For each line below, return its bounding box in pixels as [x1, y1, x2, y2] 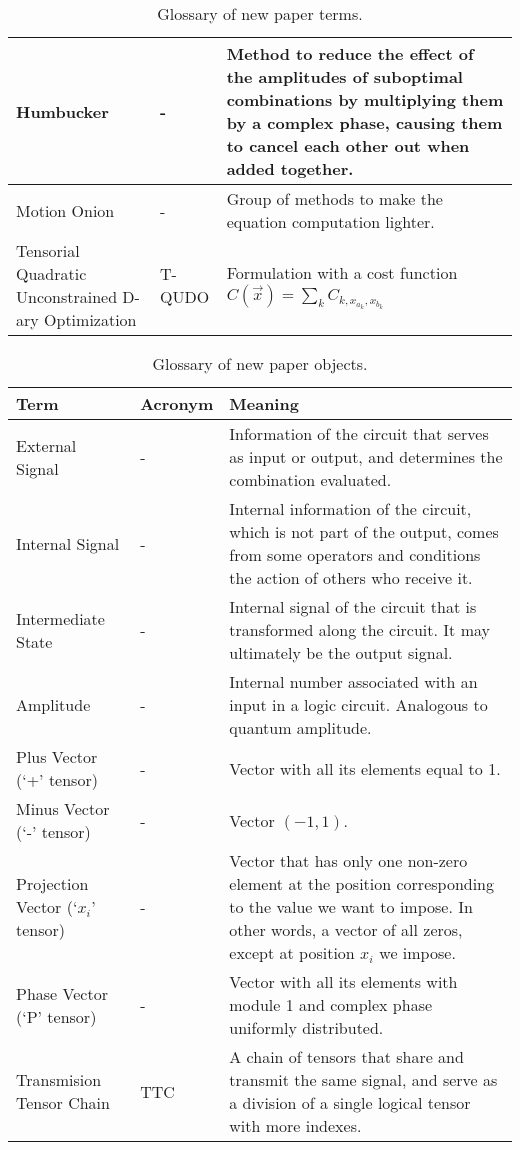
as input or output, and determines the [229, 445, 503, 468]
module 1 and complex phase [229, 993, 433, 1016]
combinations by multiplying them [226, 88, 504, 111]
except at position [229, 941, 355, 964]
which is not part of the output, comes [229, 520, 499, 543]
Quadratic [16, 262, 87, 285]
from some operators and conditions [229, 543, 481, 566]
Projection [16, 872, 89, 895]
